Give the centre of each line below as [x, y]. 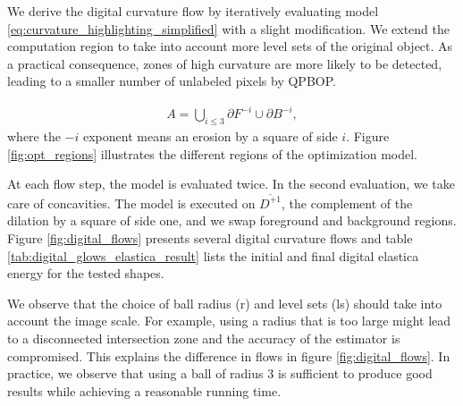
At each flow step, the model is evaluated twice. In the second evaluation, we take [231, 184]
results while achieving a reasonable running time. [144, 390]
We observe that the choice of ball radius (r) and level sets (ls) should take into [225, 303]
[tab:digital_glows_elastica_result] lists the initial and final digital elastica [213, 255]
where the [34, 136]
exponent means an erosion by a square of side [210, 136]
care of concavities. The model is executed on [131, 203]
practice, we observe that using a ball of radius [135, 373]
